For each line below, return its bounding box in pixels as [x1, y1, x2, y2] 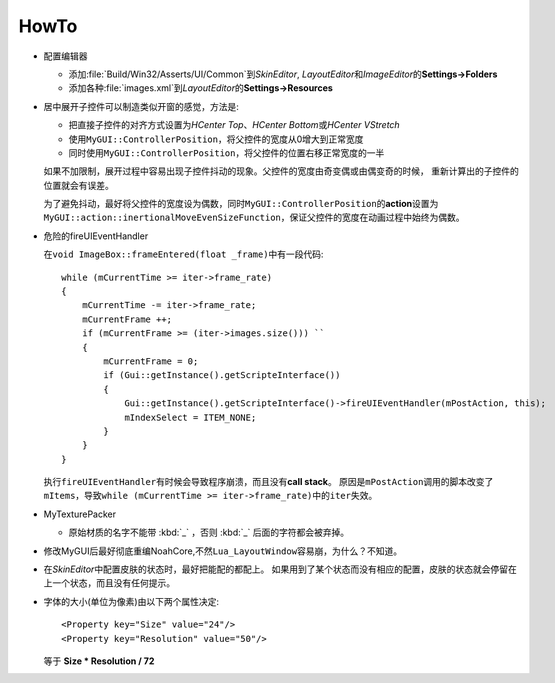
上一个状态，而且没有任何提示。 [43, 577, 175, 589]
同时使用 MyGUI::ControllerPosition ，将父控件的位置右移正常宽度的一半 [68, 146, 385, 159]
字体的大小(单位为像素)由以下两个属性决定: [43, 595, 220, 607]
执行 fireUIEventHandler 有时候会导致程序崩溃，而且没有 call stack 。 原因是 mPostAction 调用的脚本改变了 [43, 476, 494, 488]
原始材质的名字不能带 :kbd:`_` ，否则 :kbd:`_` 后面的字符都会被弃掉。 [68, 526, 350, 539]
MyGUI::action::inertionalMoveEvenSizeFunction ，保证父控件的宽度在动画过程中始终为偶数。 [43, 211, 465, 224]
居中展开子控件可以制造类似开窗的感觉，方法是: [43, 100, 240, 112]
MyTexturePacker [43, 508, 117, 520]
